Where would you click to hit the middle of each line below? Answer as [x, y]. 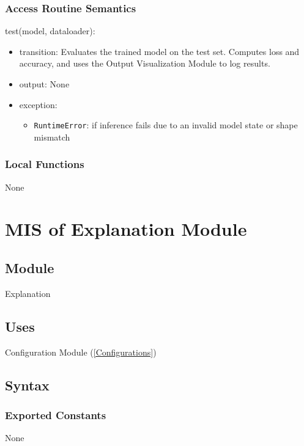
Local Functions [45, 164]
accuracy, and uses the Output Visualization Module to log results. [145, 63]
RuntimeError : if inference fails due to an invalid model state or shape [166, 125]
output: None [44, 84]
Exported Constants [56, 415]
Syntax [27, 385]
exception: [38, 104]
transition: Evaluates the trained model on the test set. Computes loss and [159, 51]
